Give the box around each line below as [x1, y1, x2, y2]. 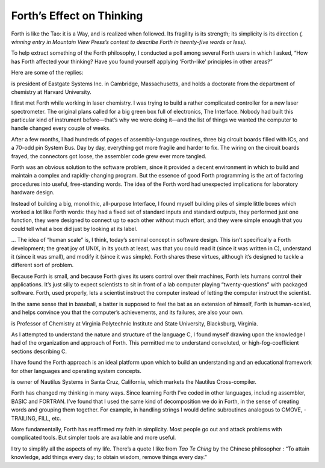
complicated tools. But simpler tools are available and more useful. [11, 434, 176, 442]
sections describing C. [11, 348, 67, 355]
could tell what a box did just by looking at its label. [11, 225, 138, 232]
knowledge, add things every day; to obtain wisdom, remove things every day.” [11, 454, 207, 461]
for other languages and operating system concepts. [11, 367, 141, 374]
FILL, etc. [38, 414, 61, 422]
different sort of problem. [11, 262, 74, 269]
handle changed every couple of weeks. [11, 125, 111, 132]
